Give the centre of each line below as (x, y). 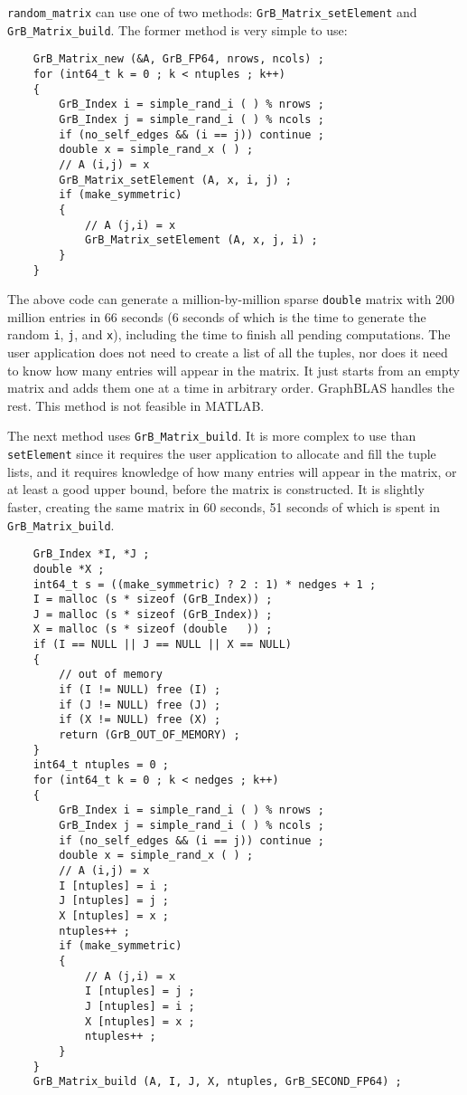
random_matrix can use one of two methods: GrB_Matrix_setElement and (212, 12)
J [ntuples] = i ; (140, 1006)
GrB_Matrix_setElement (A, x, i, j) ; (175, 180)
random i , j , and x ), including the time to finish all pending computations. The (229, 334)
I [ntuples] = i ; (114, 886)
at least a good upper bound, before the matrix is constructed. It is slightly (216, 489)
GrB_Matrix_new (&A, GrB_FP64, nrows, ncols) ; (178, 59)
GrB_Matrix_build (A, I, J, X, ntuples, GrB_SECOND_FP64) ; (217, 1082)
